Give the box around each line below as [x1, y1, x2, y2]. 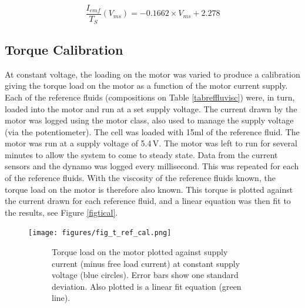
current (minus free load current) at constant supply [52, 257, 240, 269]
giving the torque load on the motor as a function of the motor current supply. [5, 79, 288, 92]
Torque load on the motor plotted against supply [52, 246, 228, 258]
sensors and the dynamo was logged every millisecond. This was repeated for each [5, 160, 299, 172]
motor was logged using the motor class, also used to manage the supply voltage [5, 114, 294, 126]
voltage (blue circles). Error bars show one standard [52, 269, 239, 281]
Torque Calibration [5, 40, 123, 58]
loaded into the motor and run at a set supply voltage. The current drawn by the [5, 102, 297, 115]
